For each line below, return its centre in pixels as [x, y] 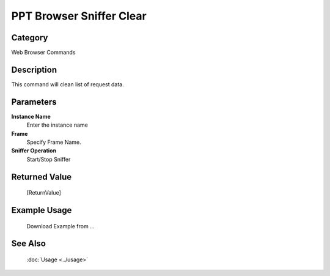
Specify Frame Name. [54, 142]
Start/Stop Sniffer [49, 159]
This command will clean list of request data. [68, 84]
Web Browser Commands [43, 53]
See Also [28, 244]
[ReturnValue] [44, 193]
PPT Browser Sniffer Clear [79, 16]
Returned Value [42, 177]
